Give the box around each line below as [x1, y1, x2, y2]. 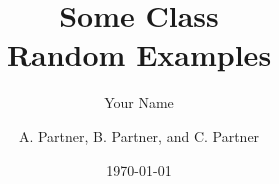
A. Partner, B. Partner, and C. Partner [18, 125, 260, 146]
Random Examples [6, 34, 272, 75]
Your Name [104, 92, 174, 113]
